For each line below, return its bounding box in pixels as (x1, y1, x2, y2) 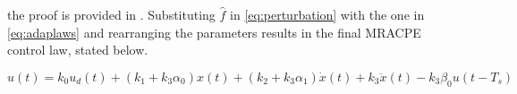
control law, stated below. (7, 40, 148, 59)
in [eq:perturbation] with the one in (230, 5, 425, 23)
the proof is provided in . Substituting (7, 5, 216, 23)
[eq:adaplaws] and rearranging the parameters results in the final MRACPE (7, 22, 421, 41)
